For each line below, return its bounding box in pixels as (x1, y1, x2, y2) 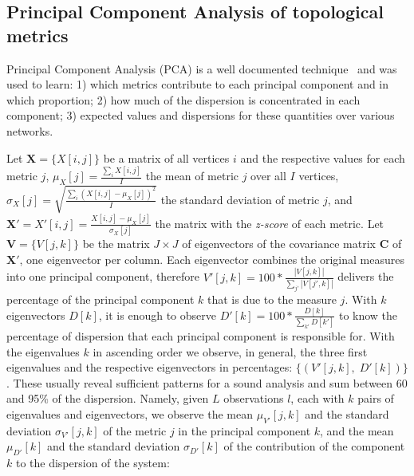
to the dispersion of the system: (15, 454, 170, 471)
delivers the (337, 268, 394, 285)
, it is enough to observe (98, 306, 216, 323)
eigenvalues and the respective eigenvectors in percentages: (6, 359, 293, 376)
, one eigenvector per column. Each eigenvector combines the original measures (19, 250, 404, 267)
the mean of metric (145, 167, 239, 184)
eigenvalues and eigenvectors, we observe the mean (6, 406, 254, 422)
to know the (338, 306, 398, 323)
